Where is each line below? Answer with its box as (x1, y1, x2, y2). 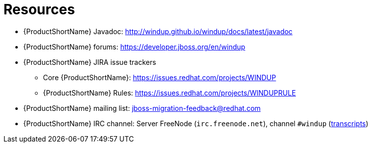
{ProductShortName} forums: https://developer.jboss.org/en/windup (23, 42, 246, 51)
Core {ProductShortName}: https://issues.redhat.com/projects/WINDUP (43, 73, 276, 82)
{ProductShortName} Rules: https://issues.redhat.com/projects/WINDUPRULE (43, 88, 296, 97)
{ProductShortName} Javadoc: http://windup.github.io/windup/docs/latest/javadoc (23, 27, 293, 36)
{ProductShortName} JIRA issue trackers (23, 57, 156, 66)
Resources (3, 1, 75, 18)
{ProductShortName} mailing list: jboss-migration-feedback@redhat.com (23, 103, 261, 112)
